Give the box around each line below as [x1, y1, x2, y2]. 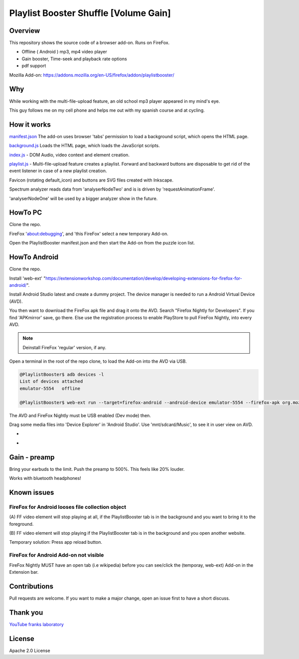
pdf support [21, 63, 46, 69]
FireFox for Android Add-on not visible [9, 552, 104, 559]
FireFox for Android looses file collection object [9, 503, 127, 510]
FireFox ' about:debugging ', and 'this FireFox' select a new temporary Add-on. [9, 230, 169, 236]
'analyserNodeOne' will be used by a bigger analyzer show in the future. [9, 195, 158, 202]
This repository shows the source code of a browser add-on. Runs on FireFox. [9, 40, 170, 46]
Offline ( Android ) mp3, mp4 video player [21, 49, 107, 55]
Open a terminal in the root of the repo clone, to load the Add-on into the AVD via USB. [9, 358, 187, 364]
